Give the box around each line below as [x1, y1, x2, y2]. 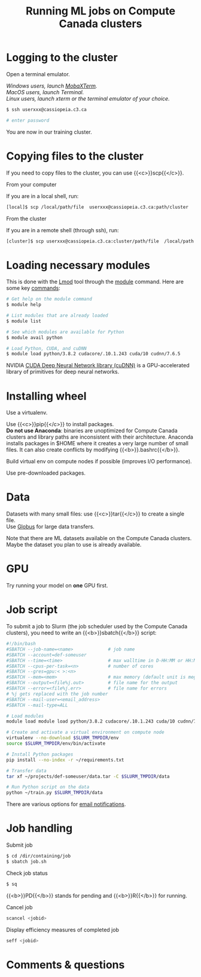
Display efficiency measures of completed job [6, 926, 120, 933]
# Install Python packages [6, 751, 74, 757]
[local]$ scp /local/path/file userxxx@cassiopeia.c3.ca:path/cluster [6, 204, 188, 210]
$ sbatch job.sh [6, 859, 47, 865]
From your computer [6, 181, 57, 188]
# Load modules [6, 713, 44, 719]
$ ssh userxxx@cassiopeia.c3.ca [6, 106, 87, 112]
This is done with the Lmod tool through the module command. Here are [6, 278, 184, 286]
